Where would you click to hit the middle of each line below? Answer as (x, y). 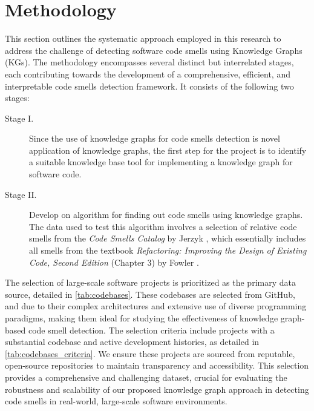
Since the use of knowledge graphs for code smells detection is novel (155, 138)
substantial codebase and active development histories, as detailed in (132, 342)
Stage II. (21, 194)
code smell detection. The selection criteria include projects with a (151, 330)
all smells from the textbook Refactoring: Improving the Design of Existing (168, 250)
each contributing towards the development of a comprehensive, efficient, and (148, 74)
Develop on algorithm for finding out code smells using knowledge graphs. (166, 215)
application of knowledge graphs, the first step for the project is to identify (168, 150)
